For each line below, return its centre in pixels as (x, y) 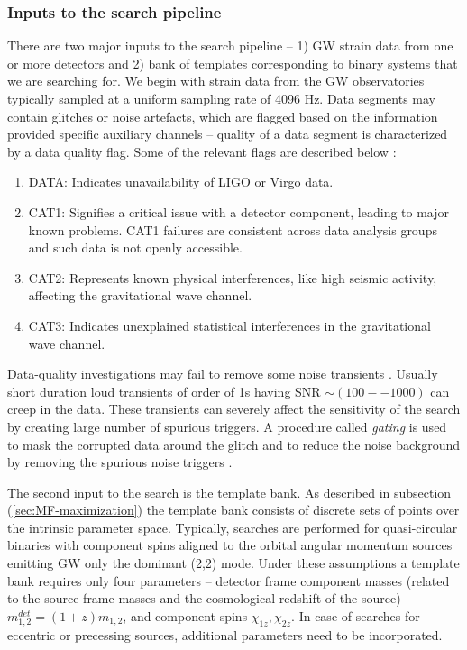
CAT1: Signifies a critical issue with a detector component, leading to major (239, 211)
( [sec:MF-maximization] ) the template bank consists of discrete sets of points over (233, 510)
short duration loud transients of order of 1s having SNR (164, 391)
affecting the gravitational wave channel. (140, 295)
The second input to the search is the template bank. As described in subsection (229, 492)
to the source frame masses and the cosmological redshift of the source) (204, 598)
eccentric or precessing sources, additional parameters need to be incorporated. (225, 635)
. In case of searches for (356, 615)
